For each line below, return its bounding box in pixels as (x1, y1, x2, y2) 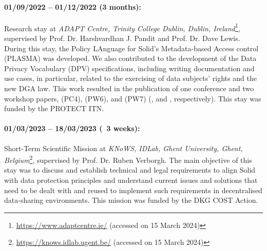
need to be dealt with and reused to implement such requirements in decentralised (4, 184, 262, 195)
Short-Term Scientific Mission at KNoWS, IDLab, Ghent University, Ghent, (4, 142, 243, 153)
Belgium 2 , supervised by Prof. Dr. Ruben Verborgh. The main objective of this (4, 153, 252, 165)
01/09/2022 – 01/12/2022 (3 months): (4, 1, 142, 12)
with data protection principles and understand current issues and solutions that (4, 175, 258, 185)
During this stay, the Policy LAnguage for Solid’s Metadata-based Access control (4, 43, 259, 53)
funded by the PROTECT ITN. (4, 103, 104, 114)
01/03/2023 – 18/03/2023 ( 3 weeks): (4, 123, 140, 134)
